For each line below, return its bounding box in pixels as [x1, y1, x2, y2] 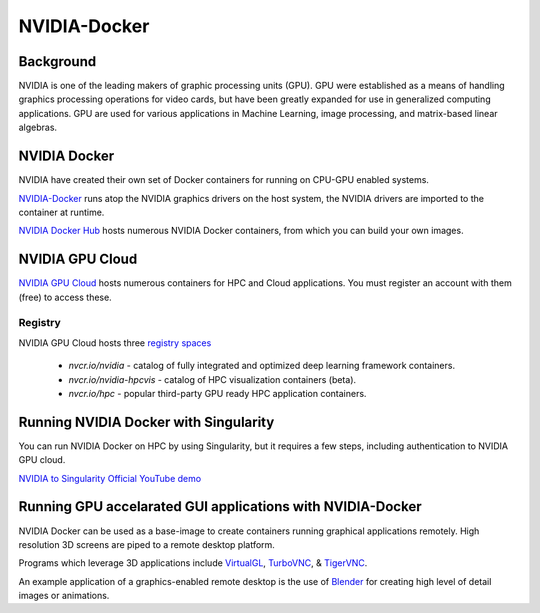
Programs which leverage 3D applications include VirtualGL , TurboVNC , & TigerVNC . [18, 557, 368, 569]
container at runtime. [18, 206, 105, 218]
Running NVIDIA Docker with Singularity [18, 413, 275, 430]
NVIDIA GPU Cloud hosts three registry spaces [18, 336, 212, 349]
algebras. [18, 121, 58, 134]
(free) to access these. [18, 291, 112, 303]
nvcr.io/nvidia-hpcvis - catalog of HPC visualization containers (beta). [68, 373, 357, 385]
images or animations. [18, 590, 110, 602]
